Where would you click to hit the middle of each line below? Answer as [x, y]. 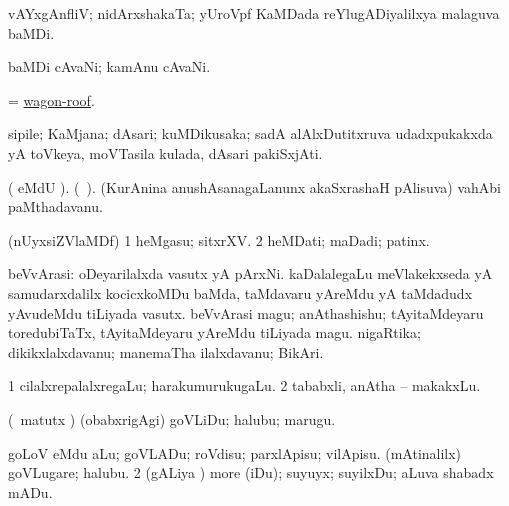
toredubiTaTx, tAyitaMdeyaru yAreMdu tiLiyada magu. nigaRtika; [214, 332]
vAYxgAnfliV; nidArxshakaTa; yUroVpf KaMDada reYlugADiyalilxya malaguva [254, 13]
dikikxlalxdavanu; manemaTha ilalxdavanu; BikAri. [166, 351]
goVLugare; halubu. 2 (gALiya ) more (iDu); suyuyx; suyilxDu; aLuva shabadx [251, 472]
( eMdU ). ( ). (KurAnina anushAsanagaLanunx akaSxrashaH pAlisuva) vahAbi [254, 186]
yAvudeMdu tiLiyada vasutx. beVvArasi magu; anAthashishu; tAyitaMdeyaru [246, 312]
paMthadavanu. [55, 206]
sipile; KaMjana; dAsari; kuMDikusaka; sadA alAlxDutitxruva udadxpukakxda [250, 133]
